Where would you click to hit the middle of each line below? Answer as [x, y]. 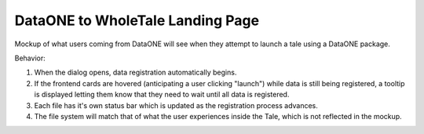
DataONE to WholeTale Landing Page [137, 20]
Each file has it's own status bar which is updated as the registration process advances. [176, 105]
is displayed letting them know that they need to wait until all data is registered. [162, 95]
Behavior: [30, 58]
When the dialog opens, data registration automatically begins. [135, 72]
